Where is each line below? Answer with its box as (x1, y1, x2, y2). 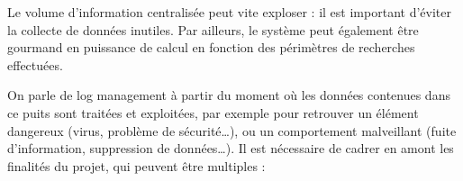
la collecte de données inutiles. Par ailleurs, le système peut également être (7, 20, 419, 39)
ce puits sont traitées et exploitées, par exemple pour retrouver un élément (7, 103, 419, 122)
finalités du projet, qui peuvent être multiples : (7, 156, 266, 175)
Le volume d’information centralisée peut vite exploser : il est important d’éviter (7, 3, 451, 21)
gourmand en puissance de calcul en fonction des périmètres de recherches (7, 38, 415, 57)
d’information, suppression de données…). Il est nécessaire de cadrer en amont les (7, 139, 454, 158)
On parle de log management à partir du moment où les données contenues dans (7, 86, 450, 104)
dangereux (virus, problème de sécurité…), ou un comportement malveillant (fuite (7, 121, 457, 140)
